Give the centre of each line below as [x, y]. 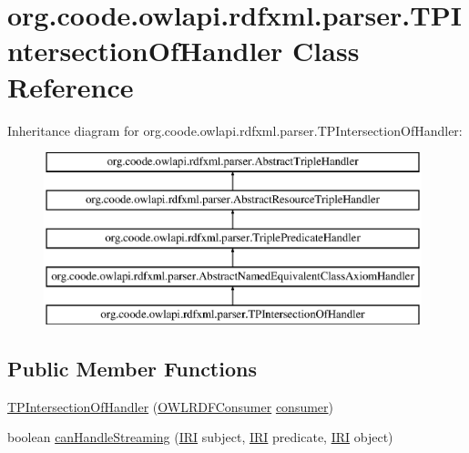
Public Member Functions [132, 369]
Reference [71, 86]
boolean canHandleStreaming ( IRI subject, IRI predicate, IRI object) [200, 437]
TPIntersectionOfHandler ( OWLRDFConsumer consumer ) [171, 406]
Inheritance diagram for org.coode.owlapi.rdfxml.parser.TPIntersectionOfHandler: [235, 130]
